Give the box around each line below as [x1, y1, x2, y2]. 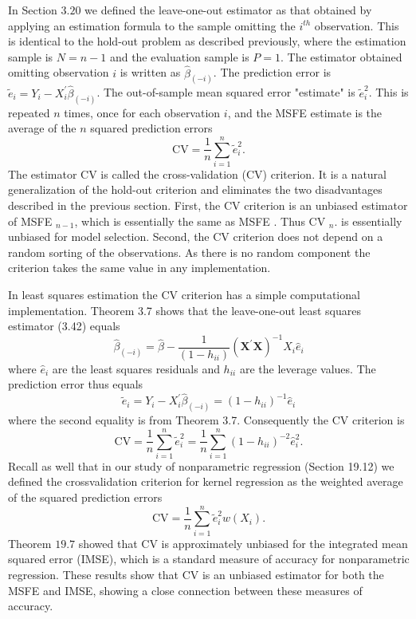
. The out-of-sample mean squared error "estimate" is [96, 84, 355, 101]
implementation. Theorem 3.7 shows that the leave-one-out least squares [8, 302, 361, 318]
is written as [120, 64, 181, 81]
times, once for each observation [64, 104, 221, 120]
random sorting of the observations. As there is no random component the [8, 243, 371, 260]
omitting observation [8, 64, 109, 81]
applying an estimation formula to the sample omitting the [8, 17, 296, 34]
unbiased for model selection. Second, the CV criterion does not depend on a [8, 228, 383, 245]
